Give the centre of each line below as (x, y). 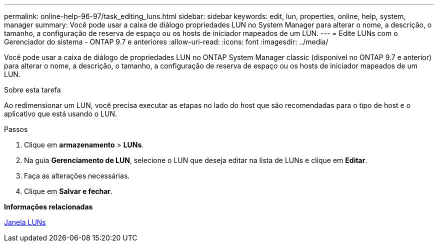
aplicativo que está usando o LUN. (61, 114)
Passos (16, 129)
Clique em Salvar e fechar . (68, 191)
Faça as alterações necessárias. (77, 176)
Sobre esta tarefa (32, 90)
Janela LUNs (25, 222)
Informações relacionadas (48, 207)
